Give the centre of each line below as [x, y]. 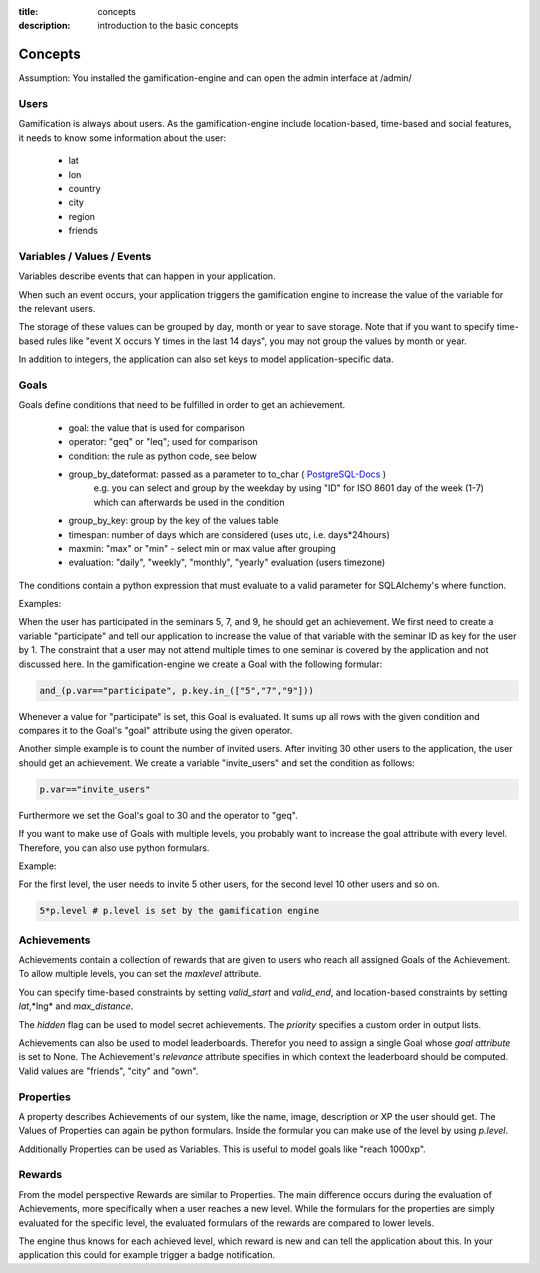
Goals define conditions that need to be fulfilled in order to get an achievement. [182, 405]
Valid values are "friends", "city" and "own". [108, 1071]
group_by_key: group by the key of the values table [173, 521]
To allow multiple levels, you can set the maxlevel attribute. [140, 974]
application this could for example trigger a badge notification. [146, 1255]
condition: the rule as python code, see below [162, 456]
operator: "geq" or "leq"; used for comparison [163, 442]
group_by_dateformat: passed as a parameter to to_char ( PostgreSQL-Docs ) [227, 474]
